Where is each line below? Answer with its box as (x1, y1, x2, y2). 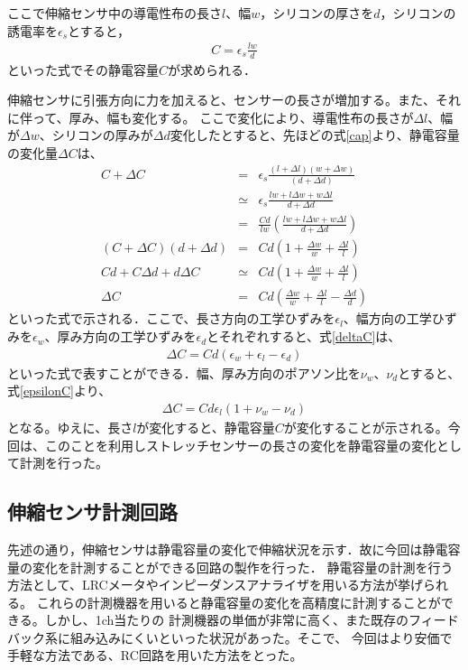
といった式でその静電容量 (7, 60, 159, 79)
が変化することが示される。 (283, 417, 448, 436)
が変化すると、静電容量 (136, 417, 275, 436)
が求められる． (168, 60, 257, 79)
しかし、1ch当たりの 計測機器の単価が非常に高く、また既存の (44, 610, 408, 629)
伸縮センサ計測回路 (7, 498, 178, 526)
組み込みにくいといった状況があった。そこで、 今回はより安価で (69, 628, 453, 647)
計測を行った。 (19, 453, 108, 472)
